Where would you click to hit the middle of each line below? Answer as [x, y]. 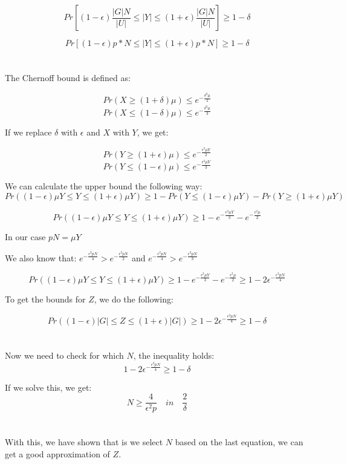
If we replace [28, 132]
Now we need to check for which [64, 355]
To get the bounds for [45, 299]
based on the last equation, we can [239, 442]
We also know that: [41, 257]
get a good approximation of [57, 454]
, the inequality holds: [174, 355]
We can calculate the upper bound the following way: [104, 186]
